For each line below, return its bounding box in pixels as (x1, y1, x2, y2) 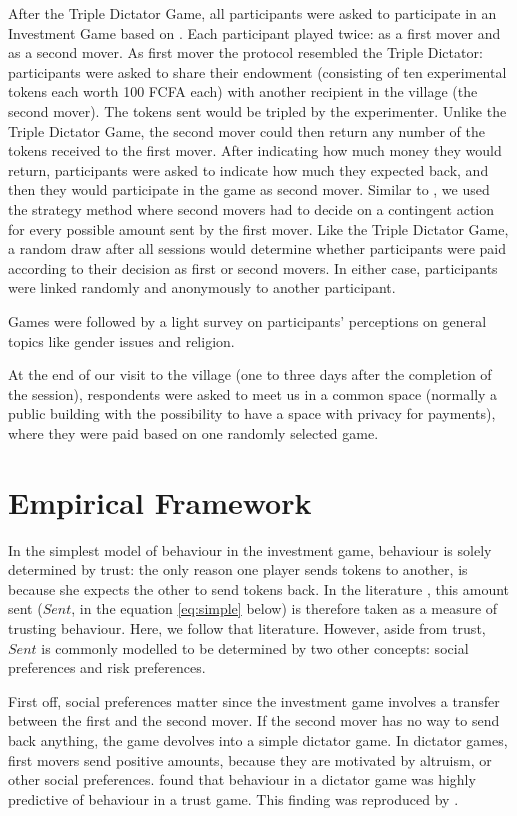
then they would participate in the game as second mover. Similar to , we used (8, 179, 490, 200)
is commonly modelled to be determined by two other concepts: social (41, 637, 469, 658)
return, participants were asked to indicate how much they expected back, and (8, 159, 489, 180)
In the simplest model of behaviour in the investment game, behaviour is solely (8, 539, 492, 560)
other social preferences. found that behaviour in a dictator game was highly (8, 769, 476, 790)
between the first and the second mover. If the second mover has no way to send (8, 710, 500, 731)
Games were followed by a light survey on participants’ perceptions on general (8, 310, 487, 331)
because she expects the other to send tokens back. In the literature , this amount (8, 578, 510, 599)
